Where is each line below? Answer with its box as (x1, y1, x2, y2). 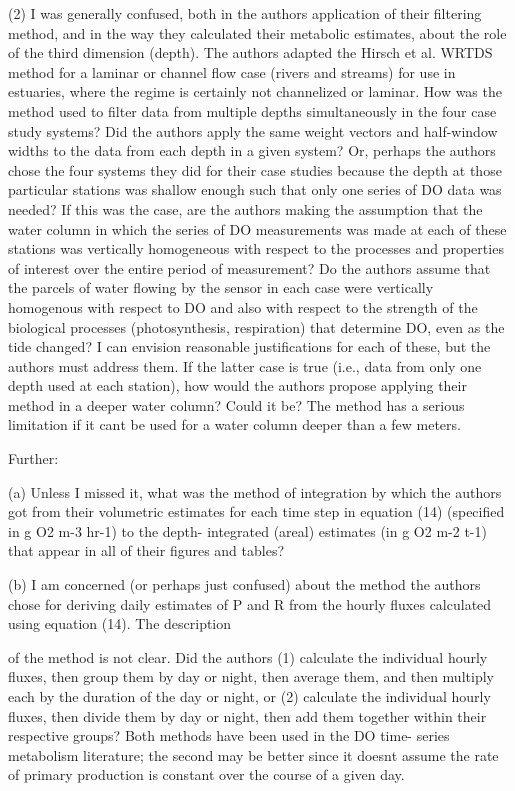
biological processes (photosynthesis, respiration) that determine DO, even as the (8, 316, 505, 337)
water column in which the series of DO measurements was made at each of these (8, 218, 507, 239)
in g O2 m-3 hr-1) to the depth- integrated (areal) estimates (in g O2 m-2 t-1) (8, 520, 487, 541)
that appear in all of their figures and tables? (8, 540, 285, 561)
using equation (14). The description (8, 613, 232, 634)
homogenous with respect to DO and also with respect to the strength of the (8, 296, 478, 317)
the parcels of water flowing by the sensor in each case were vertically (8, 277, 434, 298)
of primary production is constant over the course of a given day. (8, 764, 405, 785)
